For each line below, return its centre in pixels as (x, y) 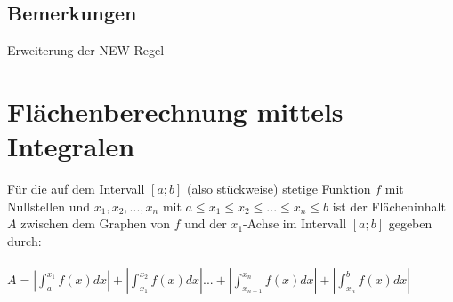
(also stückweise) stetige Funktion (279, 189)
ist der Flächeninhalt (389, 206)
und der (206, 223)
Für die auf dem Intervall (76, 189)
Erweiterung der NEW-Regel (86, 50)
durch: (24, 240)
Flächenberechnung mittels (175, 111)
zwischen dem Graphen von (95, 223)
